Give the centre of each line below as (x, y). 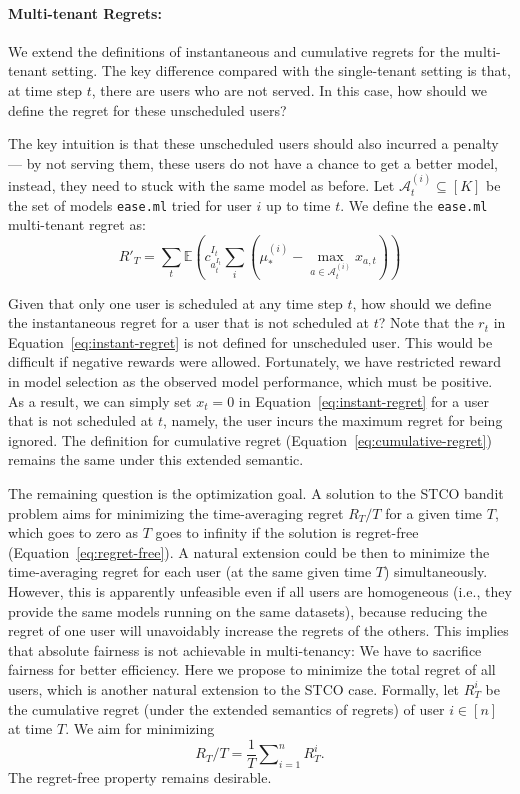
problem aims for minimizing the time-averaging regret (176, 512)
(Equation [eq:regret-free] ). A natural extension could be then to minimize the (249, 551)
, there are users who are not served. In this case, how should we (289, 89)
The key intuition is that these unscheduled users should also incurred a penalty (253, 143)
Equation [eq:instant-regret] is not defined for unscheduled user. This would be (250, 341)
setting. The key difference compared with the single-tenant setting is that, (281, 70)
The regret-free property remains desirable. (140, 777)
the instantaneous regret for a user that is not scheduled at (189, 322)
